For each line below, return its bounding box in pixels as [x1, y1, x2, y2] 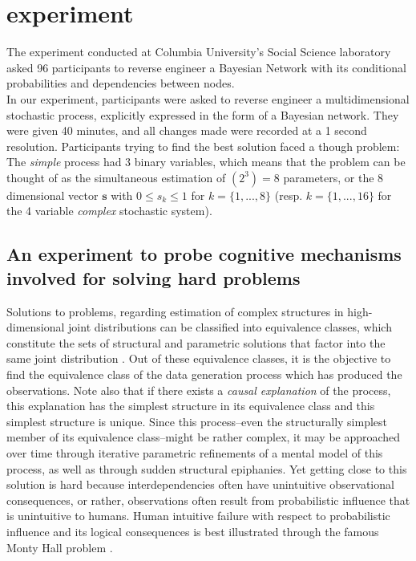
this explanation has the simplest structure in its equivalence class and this [6, 397, 375, 414]
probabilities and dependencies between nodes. [6, 75, 235, 91]
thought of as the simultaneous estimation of [6, 169, 226, 185]
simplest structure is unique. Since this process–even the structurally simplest [6, 413, 388, 429]
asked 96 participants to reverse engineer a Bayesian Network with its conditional [6, 59, 406, 75]
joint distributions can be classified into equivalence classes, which [68, 319, 392, 335]
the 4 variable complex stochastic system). [6, 202, 212, 219]
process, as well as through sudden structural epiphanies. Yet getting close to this [6, 460, 407, 477]
